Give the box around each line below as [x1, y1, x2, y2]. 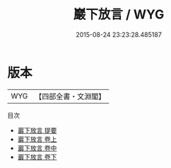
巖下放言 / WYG [73, 6, 165, 23]
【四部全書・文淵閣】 [35, 91, 106, 101]
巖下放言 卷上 [17, 135, 57, 143]
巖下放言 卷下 [17, 152, 57, 161]
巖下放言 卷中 [17, 143, 57, 152]
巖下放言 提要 [17, 125, 57, 135]
